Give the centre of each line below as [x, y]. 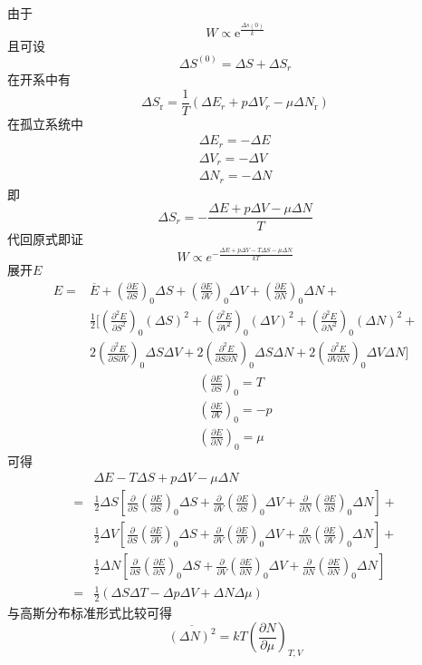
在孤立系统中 [45, 123]
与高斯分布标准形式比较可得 [90, 612]
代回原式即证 [45, 238]
